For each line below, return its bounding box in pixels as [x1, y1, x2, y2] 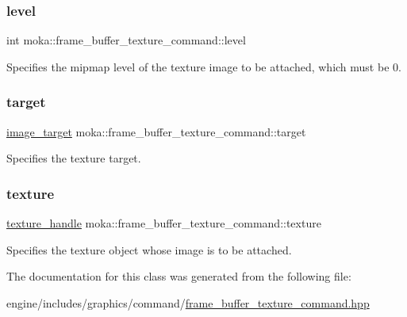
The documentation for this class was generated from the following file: [6, 268, 351, 285]
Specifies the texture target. [6, 150, 141, 166]
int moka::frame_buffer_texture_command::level [6, 32, 246, 48]
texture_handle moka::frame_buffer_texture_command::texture [6, 215, 321, 231]
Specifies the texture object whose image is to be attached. [6, 241, 292, 258]
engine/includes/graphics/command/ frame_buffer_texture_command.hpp [6, 294, 370, 311]
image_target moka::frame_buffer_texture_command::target [6, 123, 306, 139]
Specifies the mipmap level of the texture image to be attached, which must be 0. [6, 58, 401, 74]
